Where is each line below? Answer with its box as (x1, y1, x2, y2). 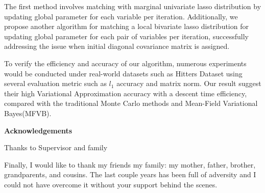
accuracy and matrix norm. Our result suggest (116, 78, 261, 89)
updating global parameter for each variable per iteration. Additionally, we (4, 11, 238, 21)
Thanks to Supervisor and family (4, 142, 108, 153)
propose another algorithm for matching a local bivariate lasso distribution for (4, 21, 249, 32)
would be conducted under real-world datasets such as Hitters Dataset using (4, 68, 243, 78)
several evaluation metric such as (4, 78, 107, 89)
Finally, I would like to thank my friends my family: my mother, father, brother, (4, 159, 256, 170)
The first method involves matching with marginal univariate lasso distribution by (4, 1, 261, 11)
